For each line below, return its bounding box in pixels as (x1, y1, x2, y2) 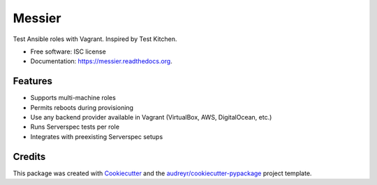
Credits (13, 150, 46, 163)
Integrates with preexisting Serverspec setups (30, 132, 163, 140)
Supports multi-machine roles (30, 94, 117, 102)
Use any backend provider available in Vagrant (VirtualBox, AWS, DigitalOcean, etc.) (30, 113, 272, 122)
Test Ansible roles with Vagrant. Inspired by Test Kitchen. (13, 35, 177, 43)
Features (13, 75, 52, 87)
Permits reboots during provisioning (30, 103, 134, 111)
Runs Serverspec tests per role (30, 122, 120, 131)
